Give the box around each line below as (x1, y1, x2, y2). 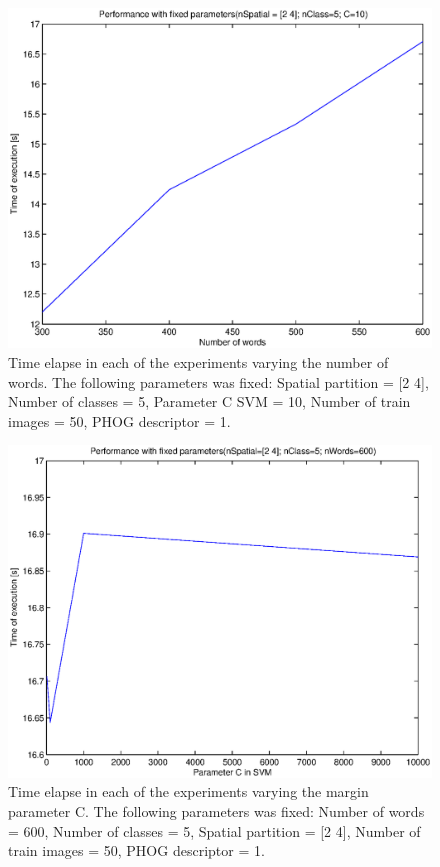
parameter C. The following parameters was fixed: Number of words (8, 801, 425, 821)
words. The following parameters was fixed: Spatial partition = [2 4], (8, 371, 429, 392)
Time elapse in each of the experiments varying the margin (8, 781, 369, 802)
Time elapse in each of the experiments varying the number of (8, 351, 389, 372)
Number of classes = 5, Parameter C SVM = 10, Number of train (8, 391, 411, 412)
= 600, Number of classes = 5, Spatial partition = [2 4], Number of (8, 820, 421, 841)
